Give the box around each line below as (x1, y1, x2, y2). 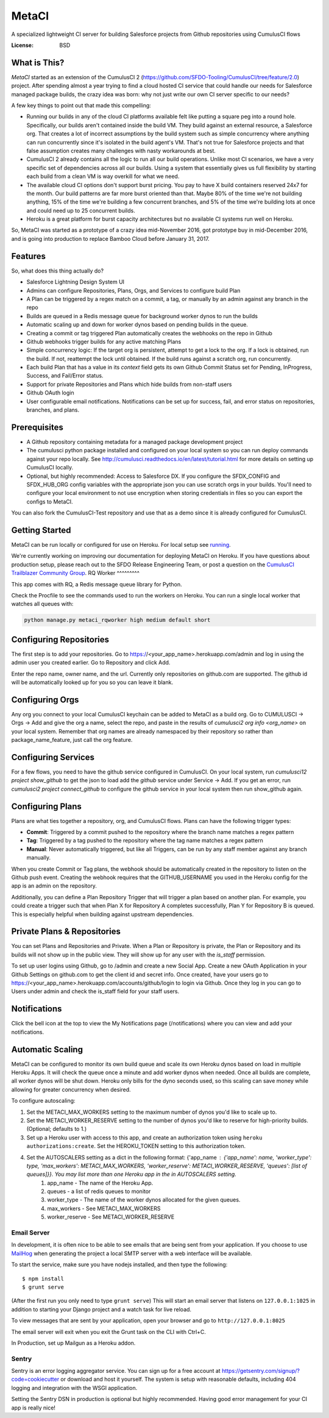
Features (11, 251, 46, 262)
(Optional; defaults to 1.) (26, 1125, 87, 1133)
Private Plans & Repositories (11, 927, 121, 937)
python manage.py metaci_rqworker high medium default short (24, 616, 211, 624)
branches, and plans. (26, 406, 79, 414)
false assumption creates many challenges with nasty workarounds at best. (26, 147, 216, 154)
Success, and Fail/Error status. (26, 372, 104, 379)
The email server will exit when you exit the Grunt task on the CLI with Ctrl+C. (11, 1328, 207, 1335)
